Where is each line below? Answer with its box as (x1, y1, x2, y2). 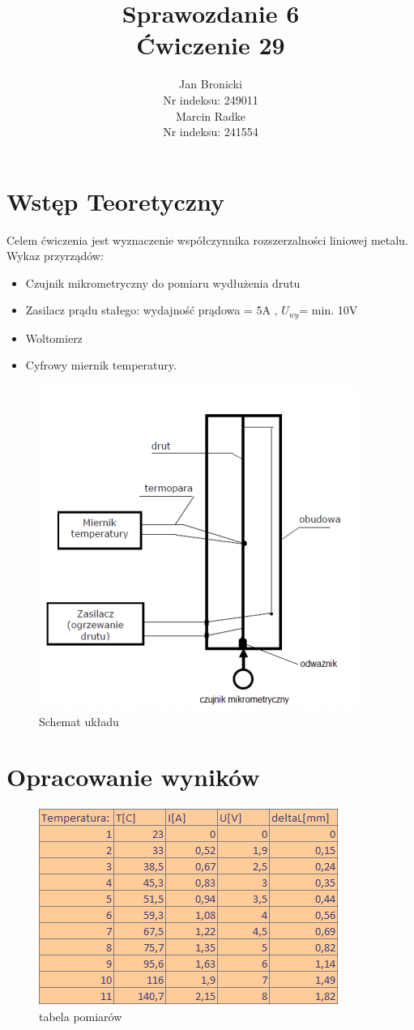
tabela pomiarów (39, 1007, 122, 1024)
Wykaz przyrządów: (6, 247, 104, 264)
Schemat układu (39, 712, 119, 729)
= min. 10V (299, 301, 358, 318)
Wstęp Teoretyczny (6, 184, 225, 217)
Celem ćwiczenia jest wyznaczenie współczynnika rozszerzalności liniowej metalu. (6, 231, 408, 248)
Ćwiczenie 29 (136, 28, 285, 62)
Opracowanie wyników (6, 760, 260, 793)
